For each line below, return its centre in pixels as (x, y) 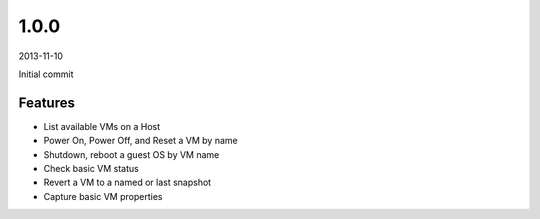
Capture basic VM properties (103, 196)
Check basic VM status (91, 169)
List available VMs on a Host (102, 126)
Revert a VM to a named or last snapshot (127, 182)
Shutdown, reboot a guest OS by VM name (131, 154)
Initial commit (46, 74)
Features (46, 102)
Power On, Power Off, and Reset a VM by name (141, 141)
